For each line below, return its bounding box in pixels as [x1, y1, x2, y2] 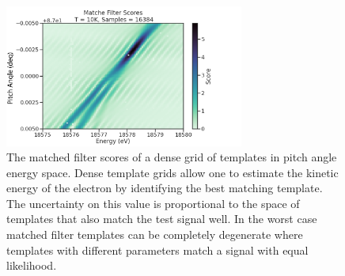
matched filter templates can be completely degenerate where [6, 226, 303, 243]
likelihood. [6, 257, 57, 274]
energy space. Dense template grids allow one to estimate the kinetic [6, 164, 339, 180]
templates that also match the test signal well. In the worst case [6, 210, 317, 227]
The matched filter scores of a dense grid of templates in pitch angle [6, 149, 337, 165]
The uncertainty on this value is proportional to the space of [6, 195, 300, 211]
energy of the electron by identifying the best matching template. [6, 180, 323, 196]
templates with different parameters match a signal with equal [6, 241, 309, 258]
